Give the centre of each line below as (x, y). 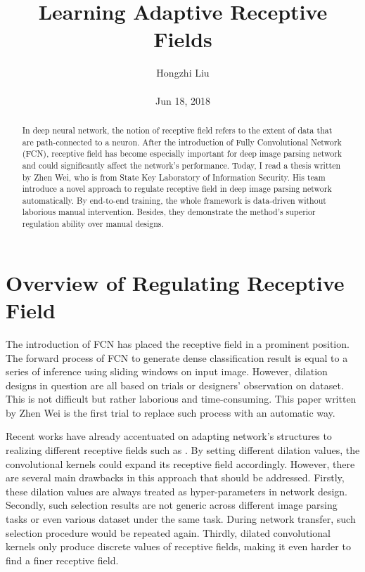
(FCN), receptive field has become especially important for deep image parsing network (182, 154)
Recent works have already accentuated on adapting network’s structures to (169, 436)
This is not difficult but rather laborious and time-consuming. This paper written (181, 399)
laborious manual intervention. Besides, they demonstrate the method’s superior (169, 212)
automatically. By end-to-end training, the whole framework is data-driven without (174, 200)
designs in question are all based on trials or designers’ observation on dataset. (175, 385)
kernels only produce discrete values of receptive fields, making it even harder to (178, 546)
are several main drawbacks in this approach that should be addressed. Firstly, (175, 477)
